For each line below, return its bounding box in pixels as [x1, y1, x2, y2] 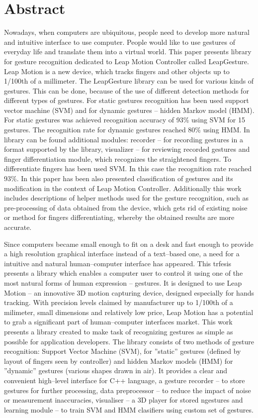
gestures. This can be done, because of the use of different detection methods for [4, 85, 249, 96]
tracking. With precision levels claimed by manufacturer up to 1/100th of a [4, 297, 233, 308]
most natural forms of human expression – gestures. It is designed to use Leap [4, 277, 242, 288]
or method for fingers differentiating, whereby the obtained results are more [4, 212, 235, 222]
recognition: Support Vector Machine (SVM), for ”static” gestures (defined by [4, 346, 241, 356]
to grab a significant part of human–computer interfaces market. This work [4, 316, 233, 327]
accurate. [4, 222, 32, 232]
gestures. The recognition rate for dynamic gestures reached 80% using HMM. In [4, 124, 250, 135]
